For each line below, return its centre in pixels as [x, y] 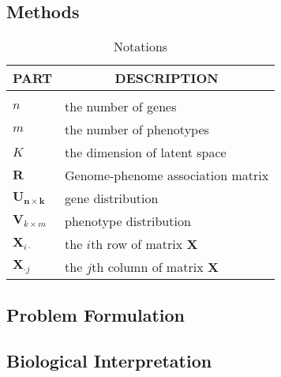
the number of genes [121, 107]
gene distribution [112, 198]
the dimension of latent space [146, 153]
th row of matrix [137, 244]
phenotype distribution [128, 221]
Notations [141, 47]
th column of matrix [148, 267]
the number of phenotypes [137, 130]
